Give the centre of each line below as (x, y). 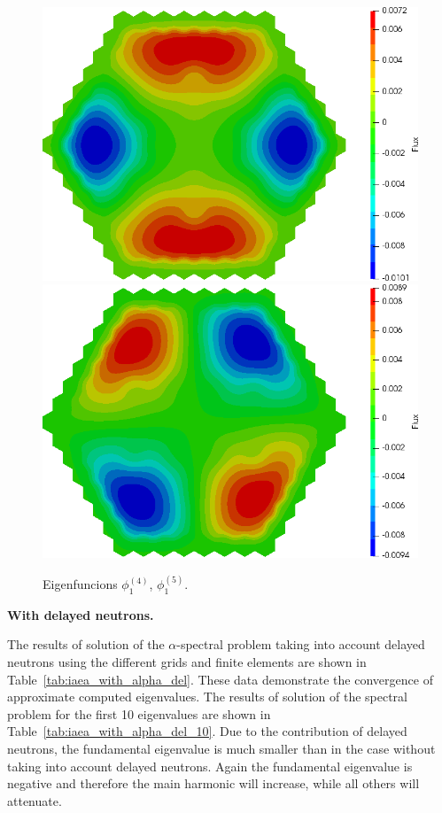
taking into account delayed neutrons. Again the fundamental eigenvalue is (210, 766)
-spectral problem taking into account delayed (301, 644)
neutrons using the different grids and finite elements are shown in (187, 662)
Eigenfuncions (80, 584)
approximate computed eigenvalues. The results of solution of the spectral (207, 697)
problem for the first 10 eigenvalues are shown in (139, 713)
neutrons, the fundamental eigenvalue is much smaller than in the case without (221, 749)
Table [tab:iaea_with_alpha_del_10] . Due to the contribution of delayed (207, 731)
